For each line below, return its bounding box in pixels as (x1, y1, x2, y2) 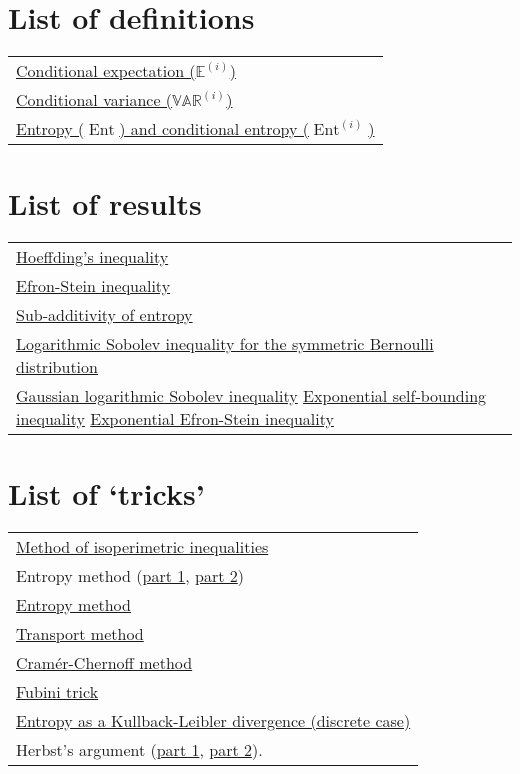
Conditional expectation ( (16, 59, 196, 83)
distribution (16, 355, 98, 379)
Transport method (16, 622, 144, 646)
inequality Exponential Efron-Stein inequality (16, 407, 334, 431)
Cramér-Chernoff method (16, 651, 193, 675)
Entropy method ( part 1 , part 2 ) (16, 564, 244, 588)
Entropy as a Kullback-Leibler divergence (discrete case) (16, 709, 411, 733)
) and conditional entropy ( (119, 117, 310, 141)
